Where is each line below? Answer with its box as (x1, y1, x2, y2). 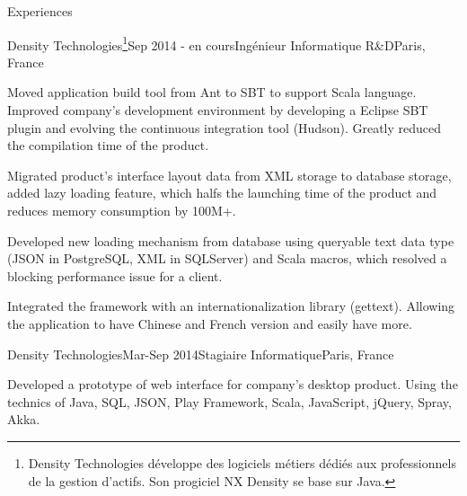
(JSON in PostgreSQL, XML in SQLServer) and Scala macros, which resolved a (7, 249, 447, 268)
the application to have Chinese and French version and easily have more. (7, 314, 412, 332)
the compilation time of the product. (7, 136, 209, 155)
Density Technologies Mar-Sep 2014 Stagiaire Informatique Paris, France (7, 344, 394, 363)
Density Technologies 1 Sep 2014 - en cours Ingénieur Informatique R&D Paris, (7, 32, 426, 54)
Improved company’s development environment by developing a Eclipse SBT (7, 101, 428, 120)
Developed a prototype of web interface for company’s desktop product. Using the (7, 375, 458, 394)
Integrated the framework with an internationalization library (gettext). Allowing (7, 297, 455, 315)
